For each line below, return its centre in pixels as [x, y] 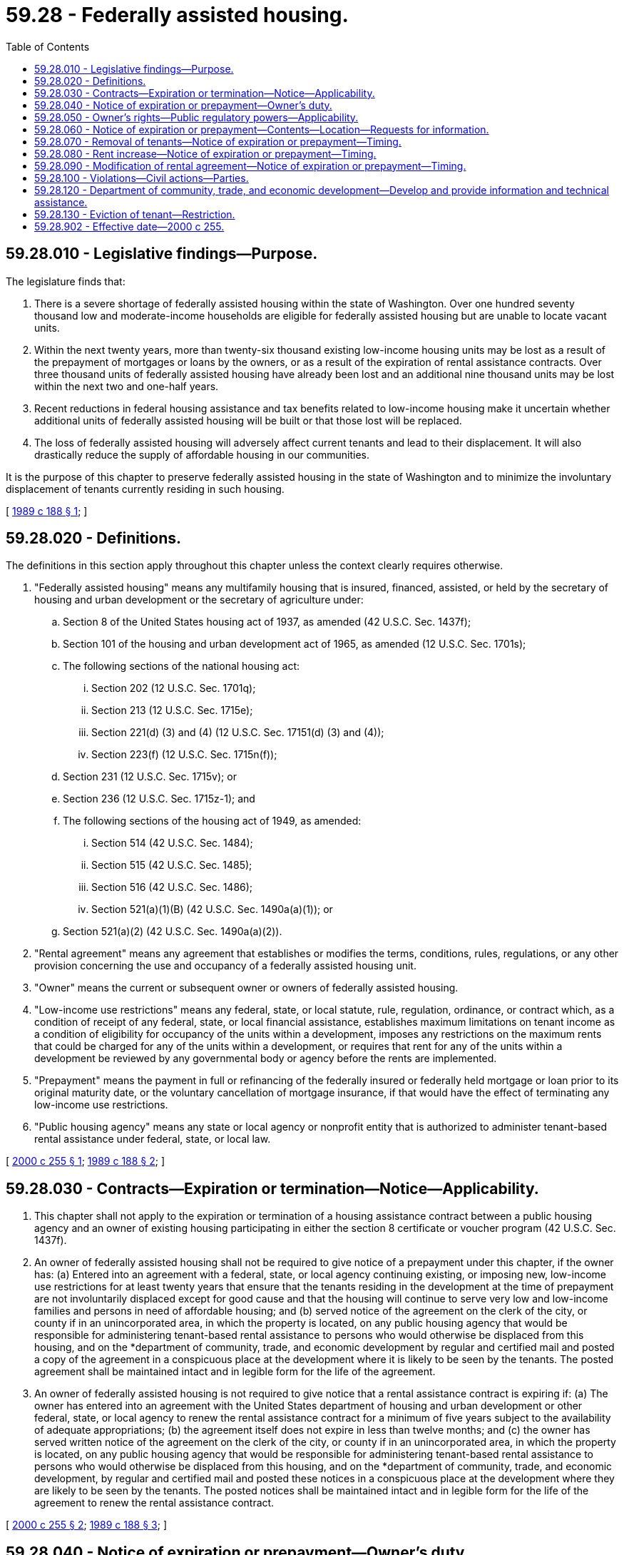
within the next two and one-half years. [127, 386]
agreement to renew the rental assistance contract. [154, 1503]
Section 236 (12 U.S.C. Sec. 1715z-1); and [159, 799]
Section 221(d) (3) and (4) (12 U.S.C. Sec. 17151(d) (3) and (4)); [238, 733]
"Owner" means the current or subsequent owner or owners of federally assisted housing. [246, 988]
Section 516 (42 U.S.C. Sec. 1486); [172, 887]
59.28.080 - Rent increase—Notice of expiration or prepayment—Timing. [205, 153]
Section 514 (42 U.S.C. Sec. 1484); [172, 843]
